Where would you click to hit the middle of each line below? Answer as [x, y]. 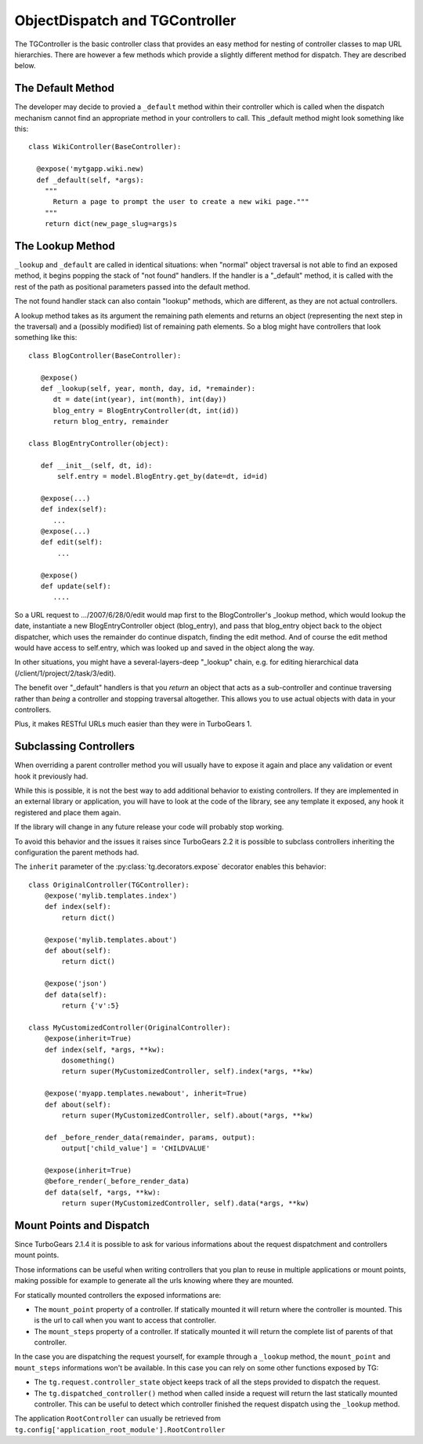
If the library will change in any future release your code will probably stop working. [149, 827]
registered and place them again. [68, 812]
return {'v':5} [90, 1006]
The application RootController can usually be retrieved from [117, 1418]
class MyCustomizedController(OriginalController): [130, 1027]
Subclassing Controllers [75, 747]
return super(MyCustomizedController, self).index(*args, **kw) [187, 1072]
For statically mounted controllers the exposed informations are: [118, 1295]
